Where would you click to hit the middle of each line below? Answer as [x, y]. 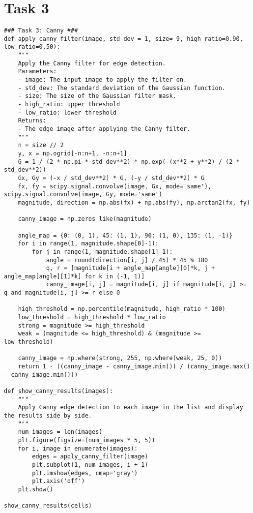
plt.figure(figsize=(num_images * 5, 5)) [86, 440]
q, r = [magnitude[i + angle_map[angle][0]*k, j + [130, 268]
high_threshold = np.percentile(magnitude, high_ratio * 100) [122, 309]
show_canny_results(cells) [48, 506]
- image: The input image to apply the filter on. [102, 80]
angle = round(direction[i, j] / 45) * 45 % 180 [127, 260]
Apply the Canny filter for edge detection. [92, 63]
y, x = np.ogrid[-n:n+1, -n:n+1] [72, 153]
